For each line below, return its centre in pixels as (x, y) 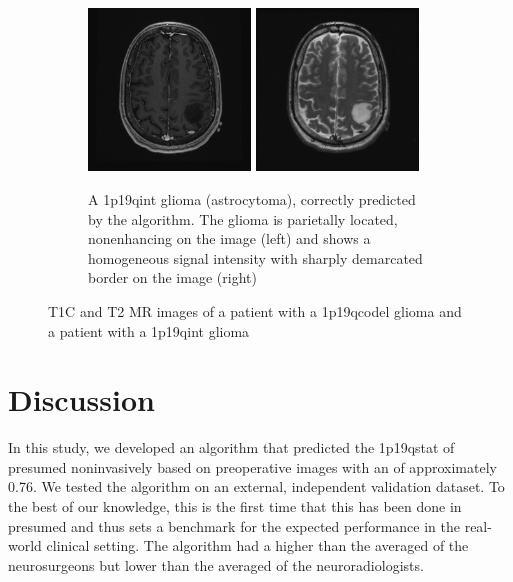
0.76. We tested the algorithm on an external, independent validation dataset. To (256, 486)
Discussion (81, 399)
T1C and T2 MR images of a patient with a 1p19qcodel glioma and (255, 310)
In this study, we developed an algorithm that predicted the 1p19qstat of (231, 447)
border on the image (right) (172, 277)
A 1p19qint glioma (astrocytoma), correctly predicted (252, 198)
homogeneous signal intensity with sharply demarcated (255, 257)
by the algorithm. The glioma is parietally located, (243, 218)
